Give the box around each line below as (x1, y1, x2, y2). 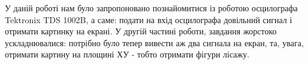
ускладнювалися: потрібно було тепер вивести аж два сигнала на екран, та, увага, (5, 36, 304, 49)
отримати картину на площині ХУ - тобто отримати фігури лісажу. (5, 48, 250, 60)
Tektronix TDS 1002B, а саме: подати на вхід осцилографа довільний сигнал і (5, 13, 292, 25)
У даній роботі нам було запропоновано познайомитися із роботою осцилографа (5, 2, 298, 14)
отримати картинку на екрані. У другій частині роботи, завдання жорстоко (5, 25, 277, 37)
